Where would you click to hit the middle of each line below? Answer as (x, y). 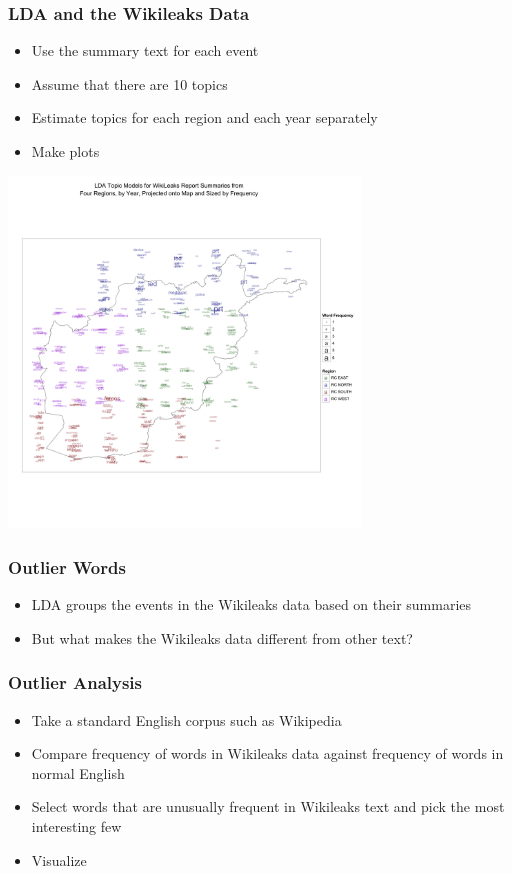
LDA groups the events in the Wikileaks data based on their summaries (251, 604)
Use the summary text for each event (145, 50)
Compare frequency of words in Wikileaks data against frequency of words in (267, 753)
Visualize (59, 859)
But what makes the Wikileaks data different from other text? (222, 637)
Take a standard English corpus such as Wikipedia (186, 719)
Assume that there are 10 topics (129, 83)
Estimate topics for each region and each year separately (204, 117)
